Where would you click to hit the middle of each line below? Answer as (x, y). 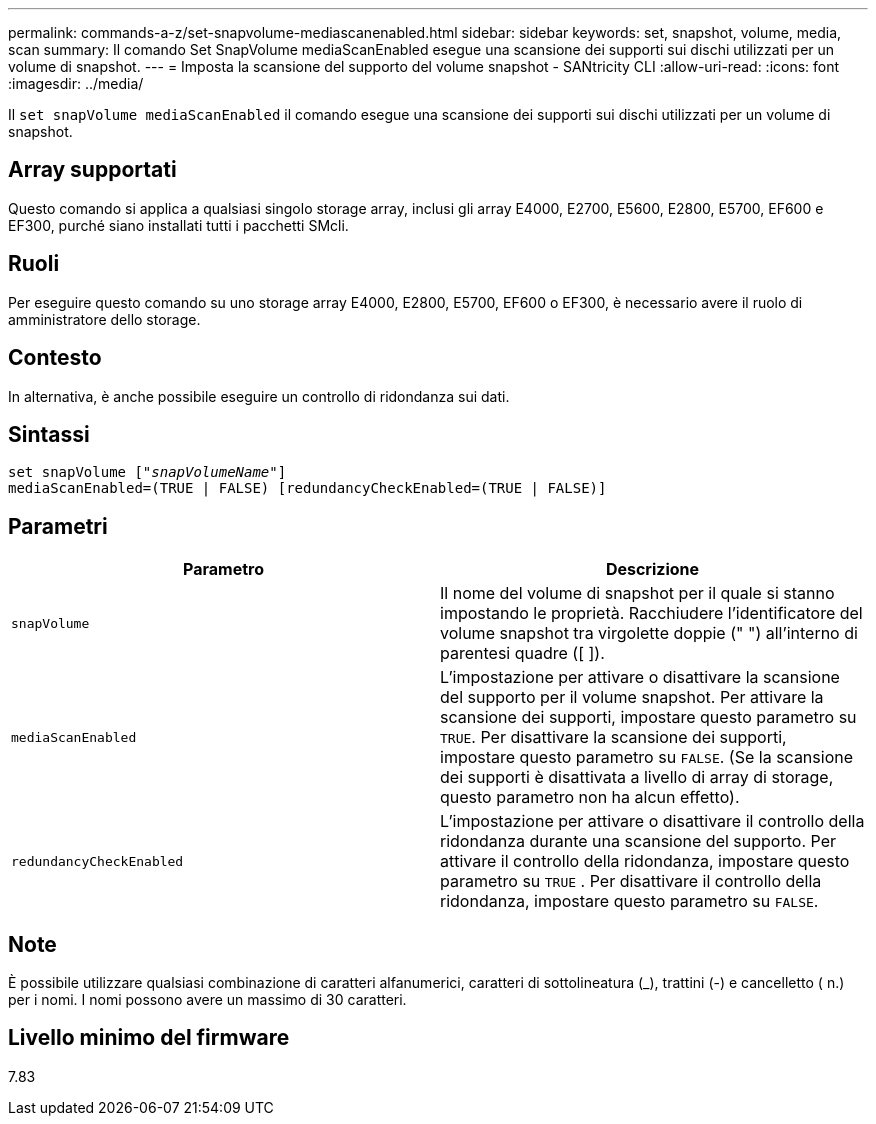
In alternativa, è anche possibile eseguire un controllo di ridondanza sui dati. (259, 396)
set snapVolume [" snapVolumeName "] (147, 472)
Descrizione (652, 569)
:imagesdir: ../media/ (76, 83)
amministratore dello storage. (104, 319)
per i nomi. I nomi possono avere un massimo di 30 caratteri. (207, 1000)
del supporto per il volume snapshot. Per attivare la (632, 697)
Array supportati (92, 170)
